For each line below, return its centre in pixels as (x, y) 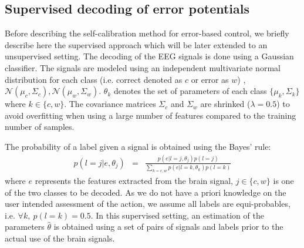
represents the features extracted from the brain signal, (134, 181)
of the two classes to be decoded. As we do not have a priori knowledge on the (146, 192)
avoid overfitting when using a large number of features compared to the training (151, 115)
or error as (210, 79)
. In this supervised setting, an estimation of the (177, 215)
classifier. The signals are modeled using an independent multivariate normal (143, 67)
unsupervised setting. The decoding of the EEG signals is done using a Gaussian (149, 56)
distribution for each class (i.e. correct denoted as (94, 79)
